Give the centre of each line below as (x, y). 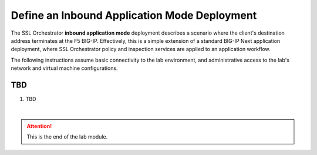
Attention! (39, 126)
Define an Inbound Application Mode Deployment (134, 15)
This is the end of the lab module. (67, 137)
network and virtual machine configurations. (64, 68)
